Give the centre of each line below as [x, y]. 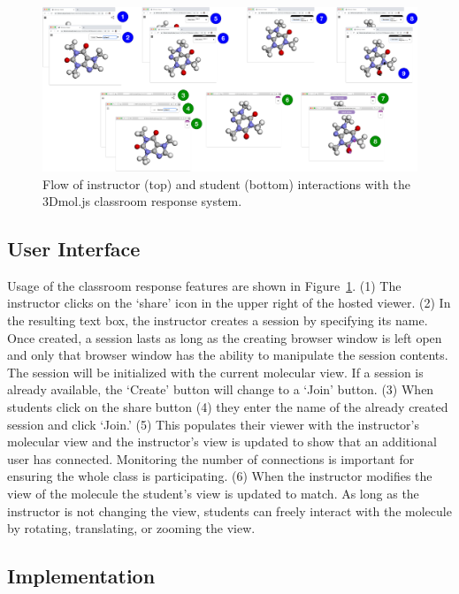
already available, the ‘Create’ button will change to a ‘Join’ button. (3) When [221, 389]
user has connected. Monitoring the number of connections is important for [211, 458]
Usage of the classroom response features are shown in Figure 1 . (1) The [204, 285]
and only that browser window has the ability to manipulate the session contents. [228, 355]
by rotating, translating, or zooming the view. [131, 528]
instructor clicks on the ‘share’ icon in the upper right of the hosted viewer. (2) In [229, 303]
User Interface [74, 249]
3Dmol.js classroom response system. [142, 201]
